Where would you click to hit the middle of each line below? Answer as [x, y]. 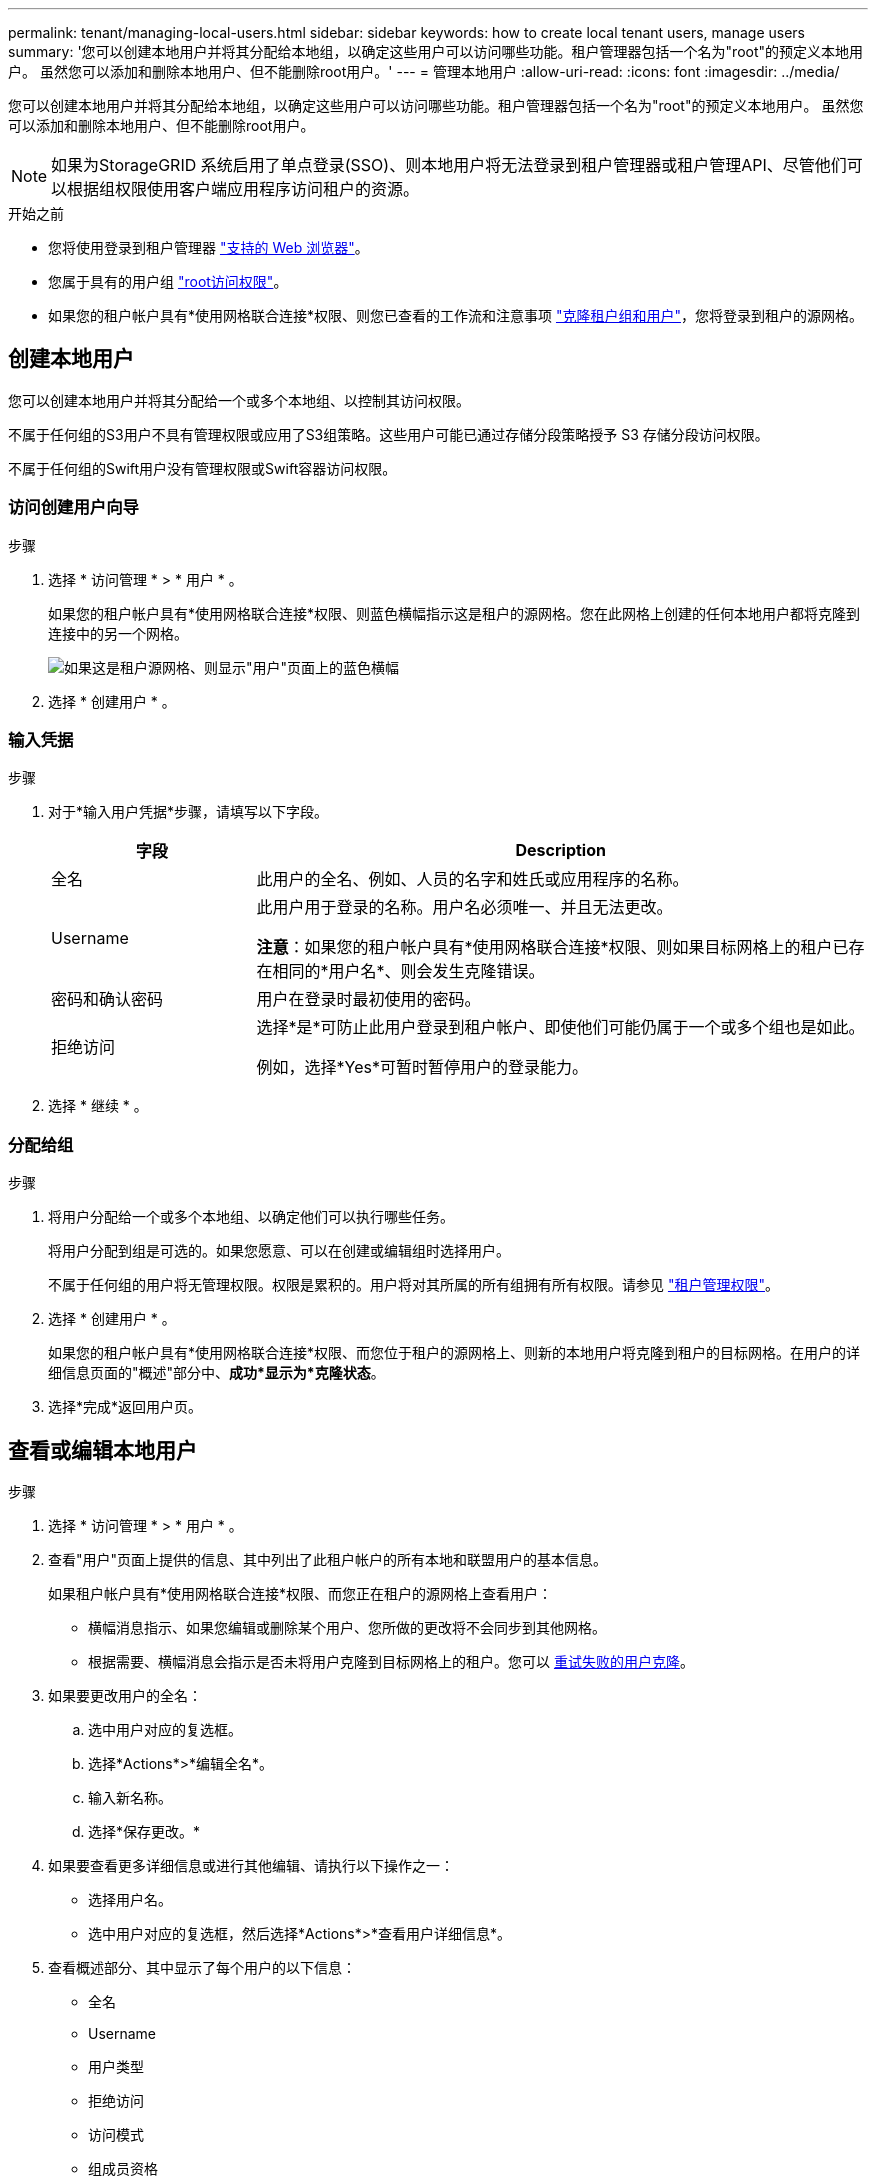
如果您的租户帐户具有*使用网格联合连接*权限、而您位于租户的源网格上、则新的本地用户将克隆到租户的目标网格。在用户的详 [454, 1353]
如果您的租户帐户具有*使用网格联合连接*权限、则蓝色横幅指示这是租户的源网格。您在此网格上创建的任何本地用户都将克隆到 [454, 613]
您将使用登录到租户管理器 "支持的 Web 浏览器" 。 [208, 247]
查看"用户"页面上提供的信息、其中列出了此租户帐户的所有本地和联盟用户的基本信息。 [328, 1559]
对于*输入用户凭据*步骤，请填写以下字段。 [188, 812]
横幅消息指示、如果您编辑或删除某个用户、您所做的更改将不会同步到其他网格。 [347, 1627]
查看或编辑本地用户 [102, 1450]
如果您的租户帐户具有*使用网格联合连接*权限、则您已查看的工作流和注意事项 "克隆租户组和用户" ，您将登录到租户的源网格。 [456, 315]
